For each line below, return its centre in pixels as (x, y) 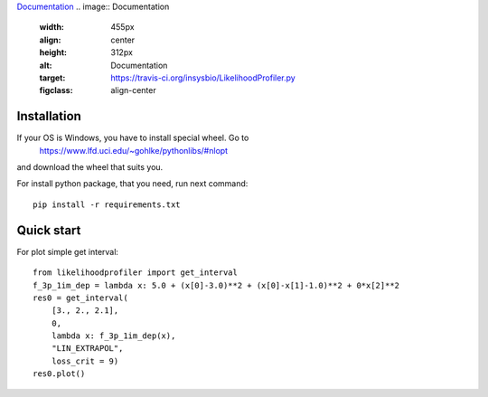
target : (52, 78)
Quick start (49, 230)
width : (52, 27)
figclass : (56, 90)
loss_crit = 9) (85, 361)
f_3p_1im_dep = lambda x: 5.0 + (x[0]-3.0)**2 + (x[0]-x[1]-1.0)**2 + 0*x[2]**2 (216, 285)
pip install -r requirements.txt (107, 204)
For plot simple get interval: (68, 251)
